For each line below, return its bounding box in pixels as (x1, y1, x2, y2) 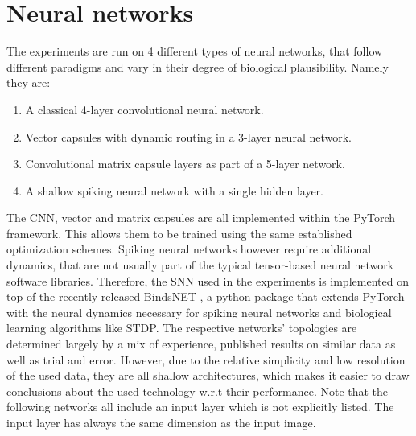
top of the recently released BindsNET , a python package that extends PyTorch (6, 288, 405, 305)
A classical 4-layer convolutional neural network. (25, 101, 264, 117)
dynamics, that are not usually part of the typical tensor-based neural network (6, 257, 394, 274)
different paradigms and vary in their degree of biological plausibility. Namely (6, 58, 389, 75)
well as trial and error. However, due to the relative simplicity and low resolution (6, 351, 406, 368)
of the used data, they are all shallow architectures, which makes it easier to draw (6, 367, 410, 384)
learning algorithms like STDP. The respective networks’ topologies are (6, 319, 357, 336)
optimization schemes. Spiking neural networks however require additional (6, 241, 372, 257)
